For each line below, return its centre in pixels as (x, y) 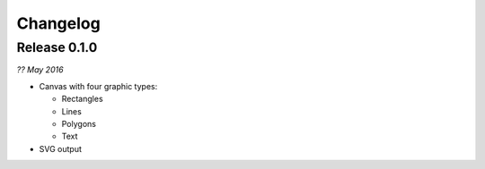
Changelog (58, 23)
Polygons (79, 123)
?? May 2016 (40, 70)
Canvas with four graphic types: (98, 86)
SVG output (61, 148)
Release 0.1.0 (57, 47)
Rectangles (82, 99)
